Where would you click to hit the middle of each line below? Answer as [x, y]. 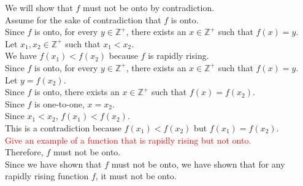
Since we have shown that [53, 164]
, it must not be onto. [136, 176]
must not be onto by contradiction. [149, 7]
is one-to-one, [59, 103]
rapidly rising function [47, 176]
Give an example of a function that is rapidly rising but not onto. [128, 140]
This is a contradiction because [63, 127]
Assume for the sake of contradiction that [83, 19]
